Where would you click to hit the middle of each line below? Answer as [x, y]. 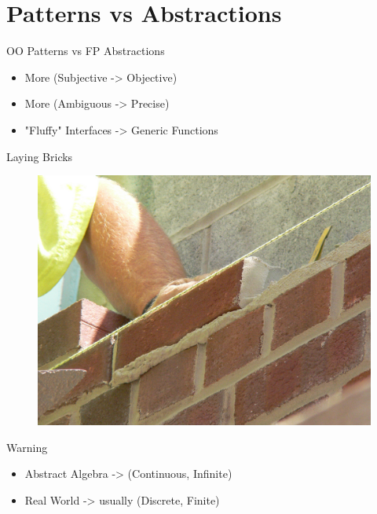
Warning [27, 447]
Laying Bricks [40, 156]
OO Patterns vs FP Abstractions [86, 51]
